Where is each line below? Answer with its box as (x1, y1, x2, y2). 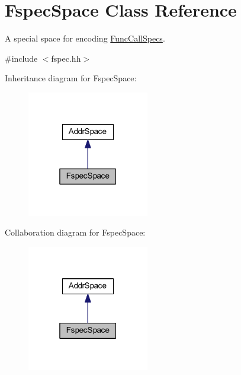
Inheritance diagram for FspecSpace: (5, 72, 137, 84)
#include (5, 52, 38, 64)
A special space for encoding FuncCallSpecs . (5, 32, 165, 45)
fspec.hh (51, 52, 81, 64)
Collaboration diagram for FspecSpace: (5, 226, 146, 239)
